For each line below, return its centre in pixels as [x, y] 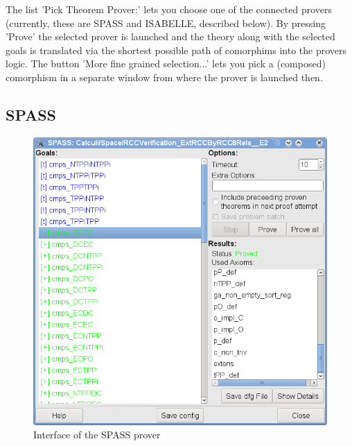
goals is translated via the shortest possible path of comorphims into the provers [176, 50]
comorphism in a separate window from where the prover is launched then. [164, 77]
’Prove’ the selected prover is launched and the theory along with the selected [170, 36]
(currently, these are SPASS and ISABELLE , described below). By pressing [166, 23]
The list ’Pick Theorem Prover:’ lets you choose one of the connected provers [169, 9]
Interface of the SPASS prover [97, 435]
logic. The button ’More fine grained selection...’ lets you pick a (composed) [166, 63]
